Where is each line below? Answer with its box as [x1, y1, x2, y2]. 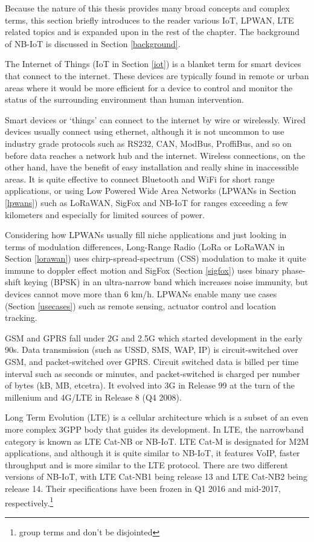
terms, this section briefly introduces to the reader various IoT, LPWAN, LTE [5, 13, 294, 26]
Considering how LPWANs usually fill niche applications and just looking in [5, 228, 287, 241]
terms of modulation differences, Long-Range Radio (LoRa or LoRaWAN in [5, 240, 285, 253]
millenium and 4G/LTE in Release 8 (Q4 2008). [5, 390, 182, 403]
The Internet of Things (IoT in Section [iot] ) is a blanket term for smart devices [5, 57, 301, 70]
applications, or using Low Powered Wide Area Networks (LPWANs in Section [5, 184, 296, 197]
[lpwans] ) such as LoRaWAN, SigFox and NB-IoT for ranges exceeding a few [5, 196, 288, 208]
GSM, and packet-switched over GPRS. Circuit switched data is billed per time [5, 355, 299, 368]
